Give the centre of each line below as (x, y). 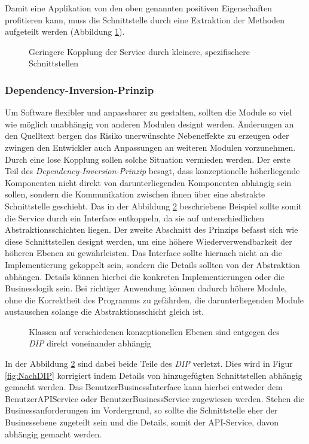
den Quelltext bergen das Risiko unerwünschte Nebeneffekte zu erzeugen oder (147, 136)
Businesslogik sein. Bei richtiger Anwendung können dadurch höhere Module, (146, 288)
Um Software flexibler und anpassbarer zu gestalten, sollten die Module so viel (149, 112)
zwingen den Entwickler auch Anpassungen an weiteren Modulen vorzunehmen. (150, 147)
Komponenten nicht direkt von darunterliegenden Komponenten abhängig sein (148, 182)
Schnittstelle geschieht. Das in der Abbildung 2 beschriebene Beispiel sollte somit (153, 206)
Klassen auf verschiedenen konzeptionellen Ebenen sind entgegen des (154, 331)
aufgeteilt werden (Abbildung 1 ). (65, 31)
